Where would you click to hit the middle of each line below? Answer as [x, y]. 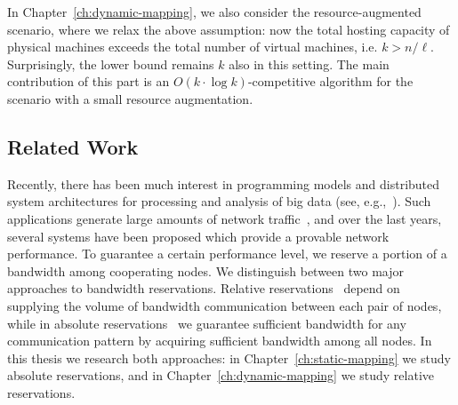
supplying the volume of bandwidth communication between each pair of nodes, [225, 305]
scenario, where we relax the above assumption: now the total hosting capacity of [229, 29]
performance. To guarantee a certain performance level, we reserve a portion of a [227, 254]
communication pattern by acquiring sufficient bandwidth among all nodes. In [220, 341]
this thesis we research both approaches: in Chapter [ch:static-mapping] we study [229, 357]
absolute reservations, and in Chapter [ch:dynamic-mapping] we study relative [221, 375]
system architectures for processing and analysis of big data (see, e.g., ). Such [219, 201]
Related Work [73, 146]
